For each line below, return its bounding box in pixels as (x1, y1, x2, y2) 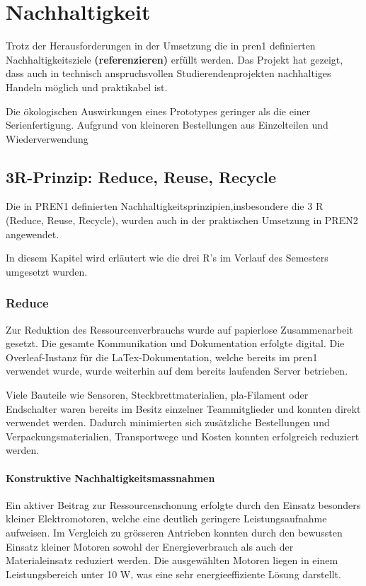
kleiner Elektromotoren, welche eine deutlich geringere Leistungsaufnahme (6, 511, 327, 526)
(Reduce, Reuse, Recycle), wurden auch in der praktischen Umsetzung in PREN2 (6, 213, 358, 228)
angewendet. (6, 226, 59, 241)
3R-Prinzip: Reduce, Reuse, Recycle (6, 165, 277, 187)
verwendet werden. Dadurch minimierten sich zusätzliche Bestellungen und (6, 415, 330, 430)
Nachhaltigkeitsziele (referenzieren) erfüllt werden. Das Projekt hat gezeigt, (6, 52, 343, 66)
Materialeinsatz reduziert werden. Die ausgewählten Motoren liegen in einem (6, 553, 338, 568)
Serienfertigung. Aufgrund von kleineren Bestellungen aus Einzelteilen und (6, 117, 328, 132)
